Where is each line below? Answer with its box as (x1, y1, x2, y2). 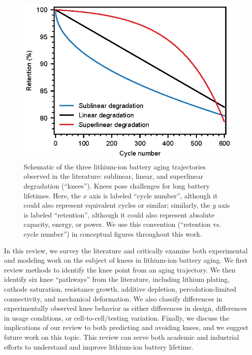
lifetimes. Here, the (24, 190, 81, 200)
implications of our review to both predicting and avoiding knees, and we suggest (4, 322, 249, 332)
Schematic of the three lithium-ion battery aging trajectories (24, 161, 206, 171)
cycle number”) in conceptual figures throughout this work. (24, 229, 202, 239)
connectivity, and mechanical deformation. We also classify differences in (4, 293, 222, 303)
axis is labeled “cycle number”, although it (89, 190, 218, 200)
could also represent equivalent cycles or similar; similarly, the (24, 200, 210, 210)
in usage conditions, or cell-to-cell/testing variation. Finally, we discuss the (4, 312, 229, 323)
